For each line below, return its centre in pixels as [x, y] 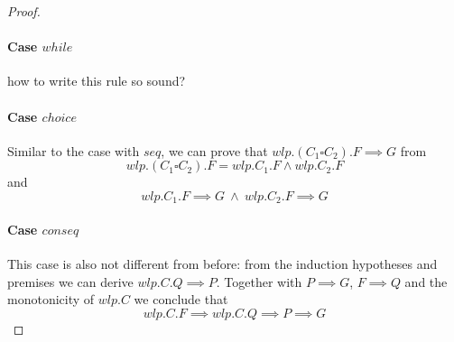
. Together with [259, 281]
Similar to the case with [74, 150]
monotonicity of [51, 299]
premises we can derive [70, 281]
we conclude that [181, 299]
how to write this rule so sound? [97, 81]
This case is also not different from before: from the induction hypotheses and [222, 264]
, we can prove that [214, 150]
